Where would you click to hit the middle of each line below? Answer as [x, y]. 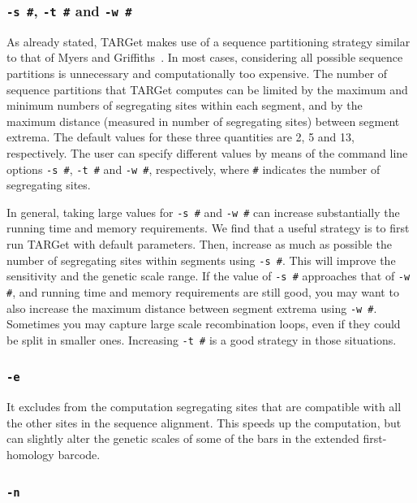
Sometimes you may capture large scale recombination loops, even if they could [204, 324]
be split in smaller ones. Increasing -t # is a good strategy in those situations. [202, 339]
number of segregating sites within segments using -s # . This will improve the [201, 260]
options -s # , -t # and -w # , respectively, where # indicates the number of [193, 169]
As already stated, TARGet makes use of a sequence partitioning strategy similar [208, 41]
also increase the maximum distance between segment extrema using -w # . [192, 308]
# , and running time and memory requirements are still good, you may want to [203, 291]
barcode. [79, 455]
